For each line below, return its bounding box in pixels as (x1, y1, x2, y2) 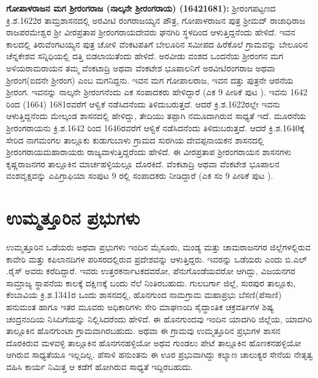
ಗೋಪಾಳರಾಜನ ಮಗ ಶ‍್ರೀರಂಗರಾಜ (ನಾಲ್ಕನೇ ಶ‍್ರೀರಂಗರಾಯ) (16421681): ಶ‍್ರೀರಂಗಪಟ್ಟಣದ (6, 2, 276, 14)
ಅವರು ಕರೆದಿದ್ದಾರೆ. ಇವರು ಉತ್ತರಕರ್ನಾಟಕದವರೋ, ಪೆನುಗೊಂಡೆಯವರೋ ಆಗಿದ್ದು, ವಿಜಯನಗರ (24, 264, 295, 277)
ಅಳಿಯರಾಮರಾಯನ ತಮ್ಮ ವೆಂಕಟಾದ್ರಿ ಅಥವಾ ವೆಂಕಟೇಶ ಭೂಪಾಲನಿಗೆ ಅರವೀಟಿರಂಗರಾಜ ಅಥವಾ (6, 61, 275, 74)
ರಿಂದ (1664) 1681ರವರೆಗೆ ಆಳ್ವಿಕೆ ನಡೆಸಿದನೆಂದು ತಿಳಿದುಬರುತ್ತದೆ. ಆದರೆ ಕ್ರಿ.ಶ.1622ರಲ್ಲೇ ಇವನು (6, 97, 280, 110)
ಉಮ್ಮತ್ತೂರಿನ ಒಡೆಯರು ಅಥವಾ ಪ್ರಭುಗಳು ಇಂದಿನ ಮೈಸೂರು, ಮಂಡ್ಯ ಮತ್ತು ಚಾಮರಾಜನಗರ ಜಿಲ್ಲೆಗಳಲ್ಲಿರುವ (6, 241, 311, 253)
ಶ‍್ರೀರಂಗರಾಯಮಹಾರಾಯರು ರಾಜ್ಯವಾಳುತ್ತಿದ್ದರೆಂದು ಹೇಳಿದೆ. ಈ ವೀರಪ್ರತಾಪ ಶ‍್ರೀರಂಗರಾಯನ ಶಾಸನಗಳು (6, 145, 292, 158)
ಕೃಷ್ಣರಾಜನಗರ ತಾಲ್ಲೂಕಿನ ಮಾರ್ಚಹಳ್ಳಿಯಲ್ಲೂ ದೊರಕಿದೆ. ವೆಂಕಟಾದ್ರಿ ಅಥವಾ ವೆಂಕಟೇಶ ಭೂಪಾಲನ (6, 157, 280, 170)
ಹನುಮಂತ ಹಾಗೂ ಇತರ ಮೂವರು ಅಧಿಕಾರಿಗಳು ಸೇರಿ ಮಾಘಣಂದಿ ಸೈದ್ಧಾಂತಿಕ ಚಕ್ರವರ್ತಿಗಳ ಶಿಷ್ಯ (6, 300, 274, 313)
